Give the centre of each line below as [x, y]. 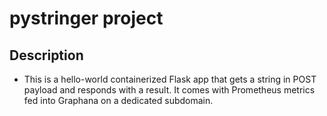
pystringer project [86, 18]
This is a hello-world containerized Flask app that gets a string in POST [170, 79]
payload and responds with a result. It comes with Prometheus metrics [169, 90]
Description [46, 55]
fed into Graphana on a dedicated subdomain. [118, 100]
